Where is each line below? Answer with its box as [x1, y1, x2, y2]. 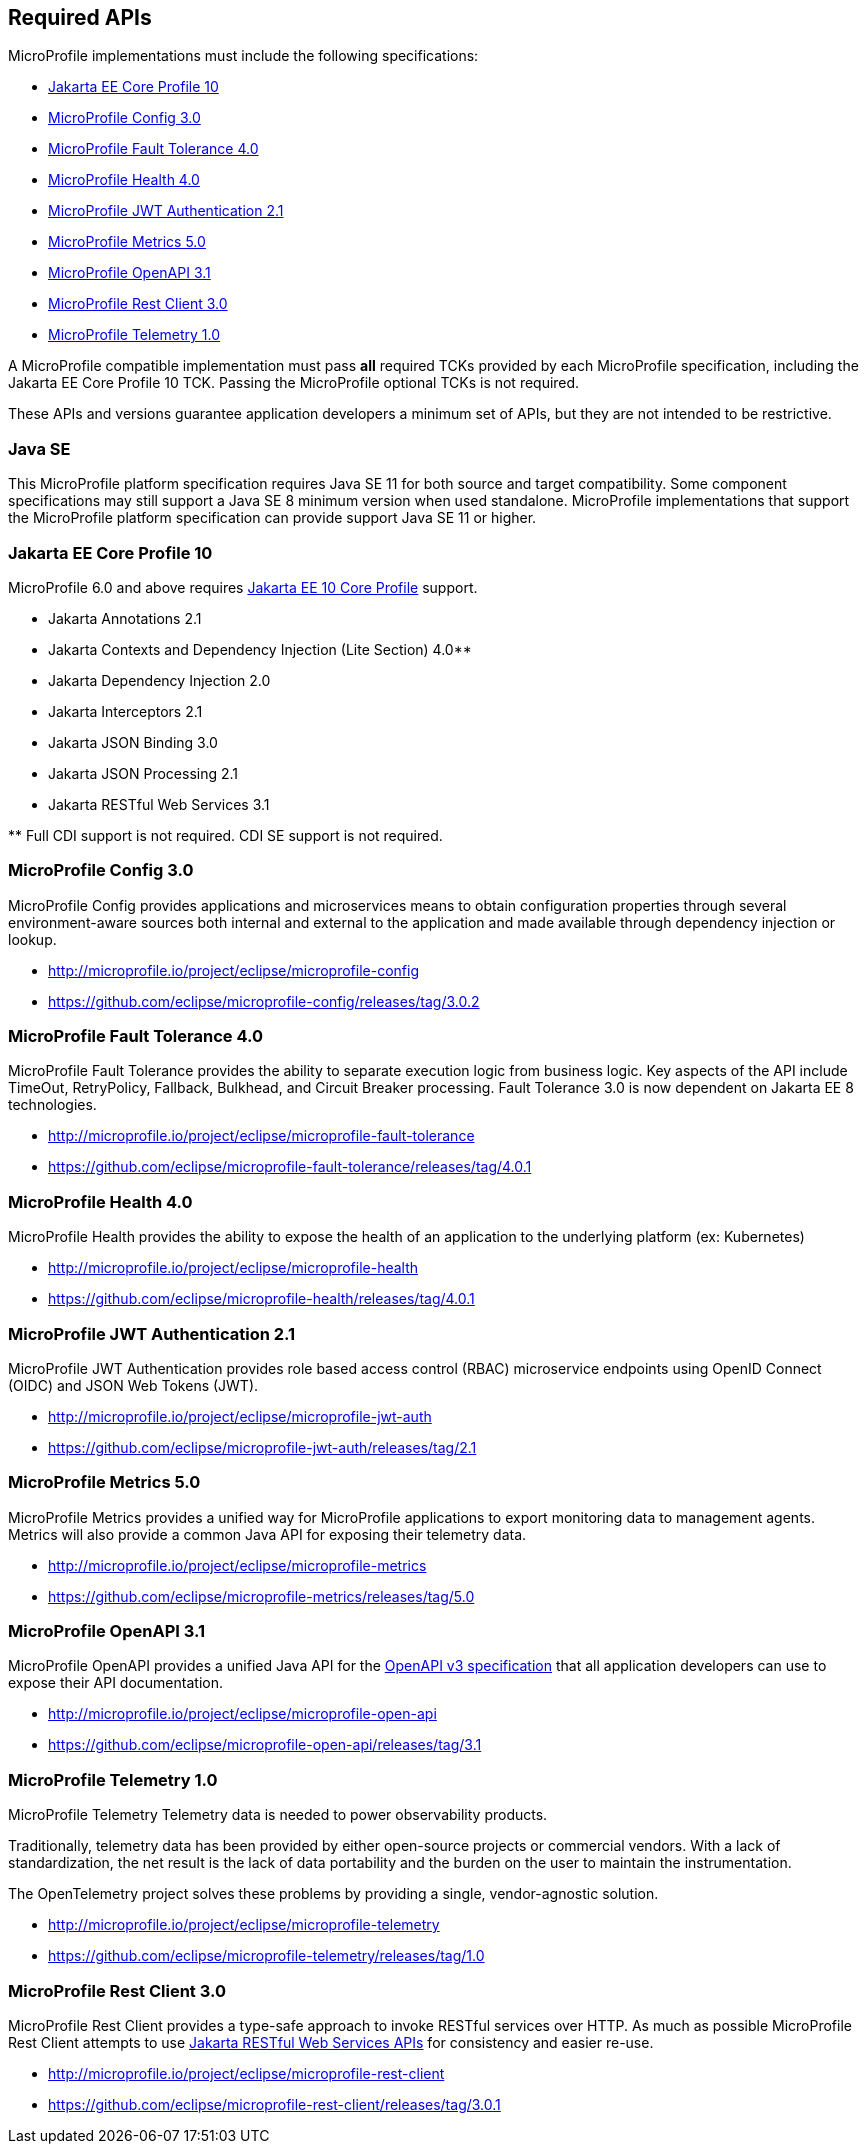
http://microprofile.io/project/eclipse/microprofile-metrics [48, 1556, 427, 1574]
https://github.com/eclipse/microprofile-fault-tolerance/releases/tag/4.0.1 [48, 1158, 532, 1176]
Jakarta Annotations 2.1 [48, 609, 202, 627]
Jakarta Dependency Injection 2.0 [48, 671, 271, 689]
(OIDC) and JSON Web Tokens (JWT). [8, 1376, 259, 1394]
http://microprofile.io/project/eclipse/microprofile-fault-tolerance [48, 1127, 475, 1145]
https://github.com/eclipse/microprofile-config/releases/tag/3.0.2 [48, 992, 480, 1010]
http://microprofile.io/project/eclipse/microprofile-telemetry [48, 1916, 440, 1934]
